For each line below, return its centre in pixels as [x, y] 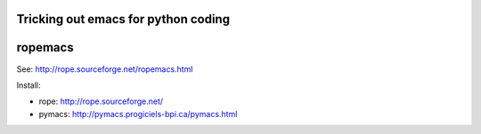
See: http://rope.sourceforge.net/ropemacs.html [105, 69]
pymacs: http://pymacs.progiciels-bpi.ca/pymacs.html [138, 114]
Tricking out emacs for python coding [123, 19]
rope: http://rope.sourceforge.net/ [101, 101]
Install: [29, 85]
